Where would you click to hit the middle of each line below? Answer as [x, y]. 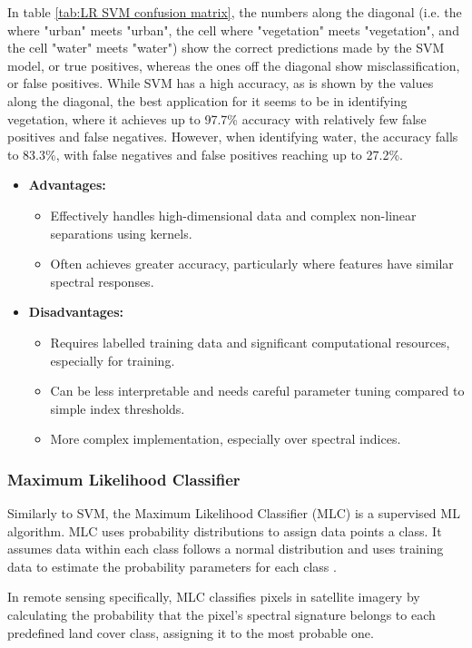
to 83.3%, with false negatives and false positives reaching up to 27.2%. [205, 154]
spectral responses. [102, 281]
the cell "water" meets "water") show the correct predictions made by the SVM [226, 48]
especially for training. [113, 360]
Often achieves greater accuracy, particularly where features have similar [252, 264]
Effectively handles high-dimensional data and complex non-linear [233, 215]
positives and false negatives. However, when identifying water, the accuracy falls [233, 137]
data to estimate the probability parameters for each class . [172, 566]
